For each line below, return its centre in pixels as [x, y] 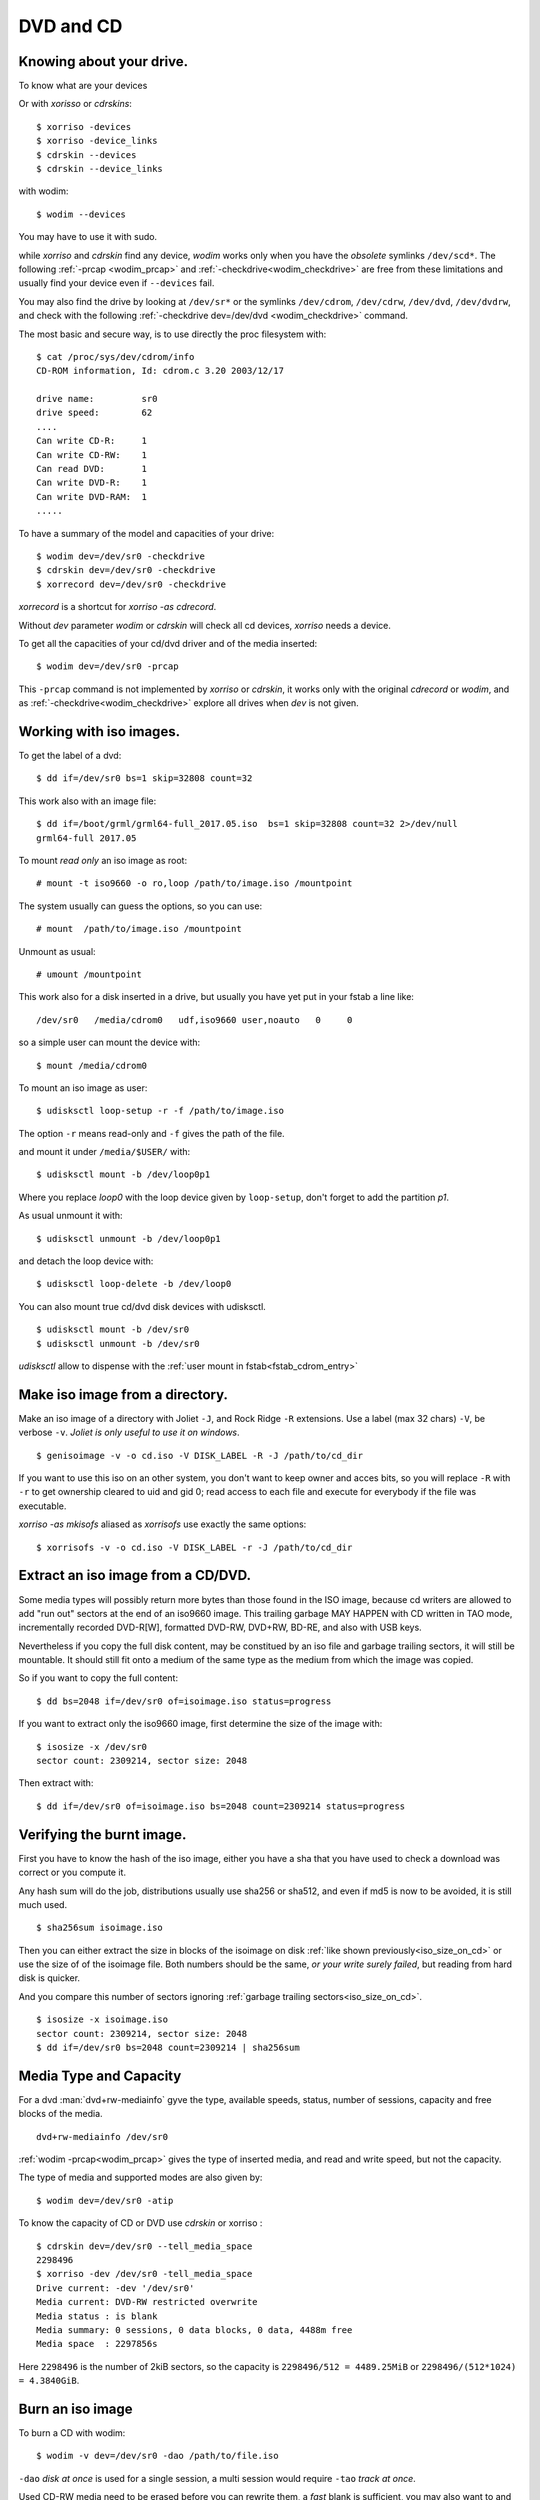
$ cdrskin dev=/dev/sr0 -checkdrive [126, 570]
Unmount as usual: [57, 951]
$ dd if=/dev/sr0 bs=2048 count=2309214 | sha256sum [168, 2048]
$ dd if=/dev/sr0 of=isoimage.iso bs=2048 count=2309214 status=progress [221, 1806]
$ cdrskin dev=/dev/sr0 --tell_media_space [144, 2246]
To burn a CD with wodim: [72, 2433]
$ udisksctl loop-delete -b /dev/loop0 [134, 1284]
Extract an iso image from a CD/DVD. [135, 1575]
